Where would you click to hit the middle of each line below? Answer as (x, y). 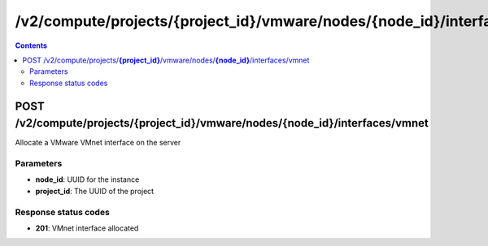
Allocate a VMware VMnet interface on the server (98, 143)
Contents (31, 45)
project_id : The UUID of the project (95, 191)
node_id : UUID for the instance (87, 179)
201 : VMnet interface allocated (87, 228)
